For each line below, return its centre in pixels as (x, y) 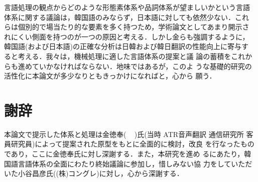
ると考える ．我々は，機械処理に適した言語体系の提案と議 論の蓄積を (118, 56)
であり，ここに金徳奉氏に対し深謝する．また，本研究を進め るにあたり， (124, 154)
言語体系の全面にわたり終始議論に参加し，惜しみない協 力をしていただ (135, 163)
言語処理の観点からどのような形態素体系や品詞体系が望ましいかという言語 (127, 7)
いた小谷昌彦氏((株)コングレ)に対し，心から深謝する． (94, 173)
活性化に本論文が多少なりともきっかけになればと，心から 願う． (110, 76)
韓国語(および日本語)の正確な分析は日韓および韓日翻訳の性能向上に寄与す (126, 46)
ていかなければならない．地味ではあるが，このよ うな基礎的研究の (142, 66)
